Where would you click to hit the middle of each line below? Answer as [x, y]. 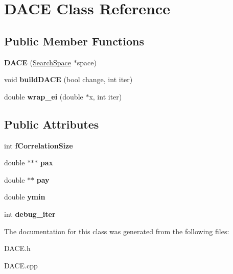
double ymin [25, 197]
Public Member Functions [74, 41]
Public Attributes [52, 124]
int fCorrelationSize [39, 145]
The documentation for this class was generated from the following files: [117, 231]
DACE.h [17, 248]
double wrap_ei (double [44, 96]
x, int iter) [106, 96]
